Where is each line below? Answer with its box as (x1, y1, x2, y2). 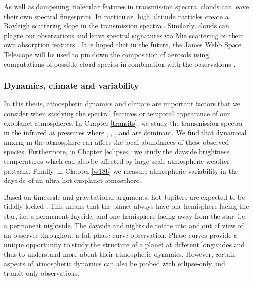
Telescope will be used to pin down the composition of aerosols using (4, 49, 209, 59)
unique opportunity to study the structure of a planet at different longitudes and (4, 239, 245, 249)
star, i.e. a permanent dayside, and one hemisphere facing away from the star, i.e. (4, 210, 247, 221)
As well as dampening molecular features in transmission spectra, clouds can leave (4, 1, 249, 11)
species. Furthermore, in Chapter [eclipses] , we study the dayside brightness (4, 146, 230, 157)
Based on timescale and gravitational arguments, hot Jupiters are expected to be (4, 191, 245, 201)
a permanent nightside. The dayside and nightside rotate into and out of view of (4, 220, 243, 230)
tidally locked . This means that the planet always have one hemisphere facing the (4, 201, 249, 211)
